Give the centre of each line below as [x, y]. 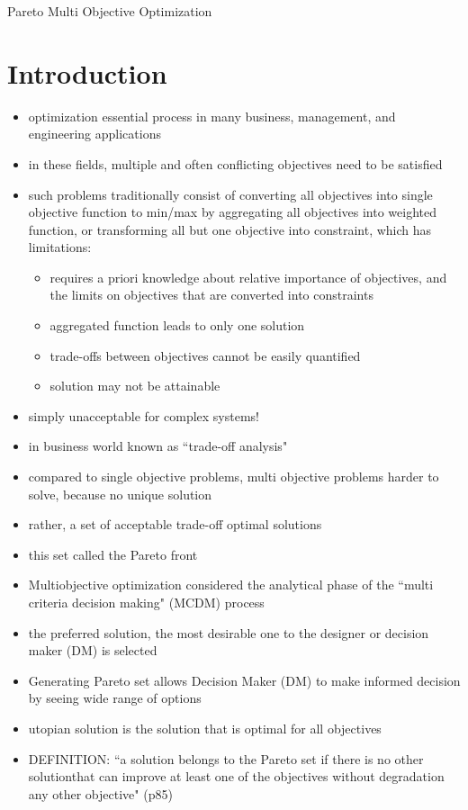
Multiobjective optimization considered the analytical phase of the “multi [231, 585]
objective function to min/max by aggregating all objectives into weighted [232, 212]
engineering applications [94, 134]
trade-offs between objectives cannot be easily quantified [205, 355]
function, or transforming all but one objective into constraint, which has [230, 229]
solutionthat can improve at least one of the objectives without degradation [236, 776]
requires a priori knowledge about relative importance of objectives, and [248, 277]
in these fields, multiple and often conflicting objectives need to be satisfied [235, 163]
